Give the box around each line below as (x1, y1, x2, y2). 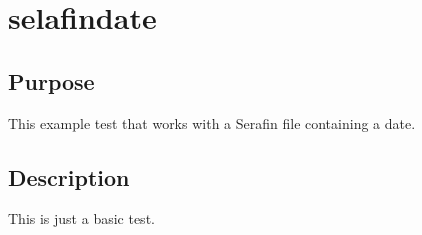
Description (8, 161, 130, 192)
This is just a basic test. (8, 208, 155, 229)
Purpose (8, 65, 95, 96)
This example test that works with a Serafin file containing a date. (8, 112, 416, 133)
